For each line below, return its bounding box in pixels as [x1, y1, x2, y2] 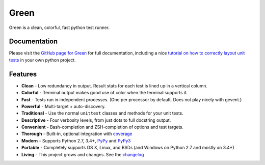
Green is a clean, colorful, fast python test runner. [9, 25, 110, 30]
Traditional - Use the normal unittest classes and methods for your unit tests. [21, 110, 184, 116]
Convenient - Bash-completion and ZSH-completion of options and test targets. [21, 124, 184, 130]
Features [9, 70, 37, 78]
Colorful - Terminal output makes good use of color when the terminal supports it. [21, 90, 188, 96]
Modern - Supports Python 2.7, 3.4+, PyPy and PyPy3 [21, 137, 131, 143]
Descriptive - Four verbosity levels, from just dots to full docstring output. [21, 117, 171, 123]
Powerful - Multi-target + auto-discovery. [21, 103, 106, 109]
